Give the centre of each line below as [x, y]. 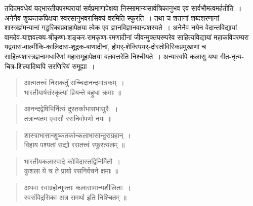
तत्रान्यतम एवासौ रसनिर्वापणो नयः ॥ [68, 118]
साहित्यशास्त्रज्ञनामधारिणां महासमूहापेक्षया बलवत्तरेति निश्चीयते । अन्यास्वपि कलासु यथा [111, 56]
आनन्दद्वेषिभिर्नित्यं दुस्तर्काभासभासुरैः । [71, 109]
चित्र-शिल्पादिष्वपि [25, 66]
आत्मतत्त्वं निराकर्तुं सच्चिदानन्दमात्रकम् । [74, 83]
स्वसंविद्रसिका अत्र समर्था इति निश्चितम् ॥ [75, 197]
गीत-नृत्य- [232, 56]
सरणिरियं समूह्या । [71, 66]
